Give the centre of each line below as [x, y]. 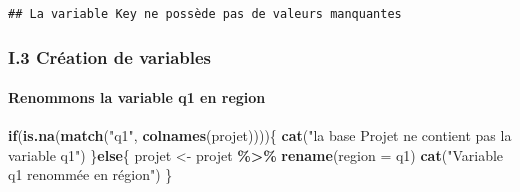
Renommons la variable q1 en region [137, 97]
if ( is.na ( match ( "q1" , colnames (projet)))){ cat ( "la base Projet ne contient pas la [260, 135]
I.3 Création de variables [110, 56]
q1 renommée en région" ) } [90, 174]
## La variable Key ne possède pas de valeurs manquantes [205, 14]
